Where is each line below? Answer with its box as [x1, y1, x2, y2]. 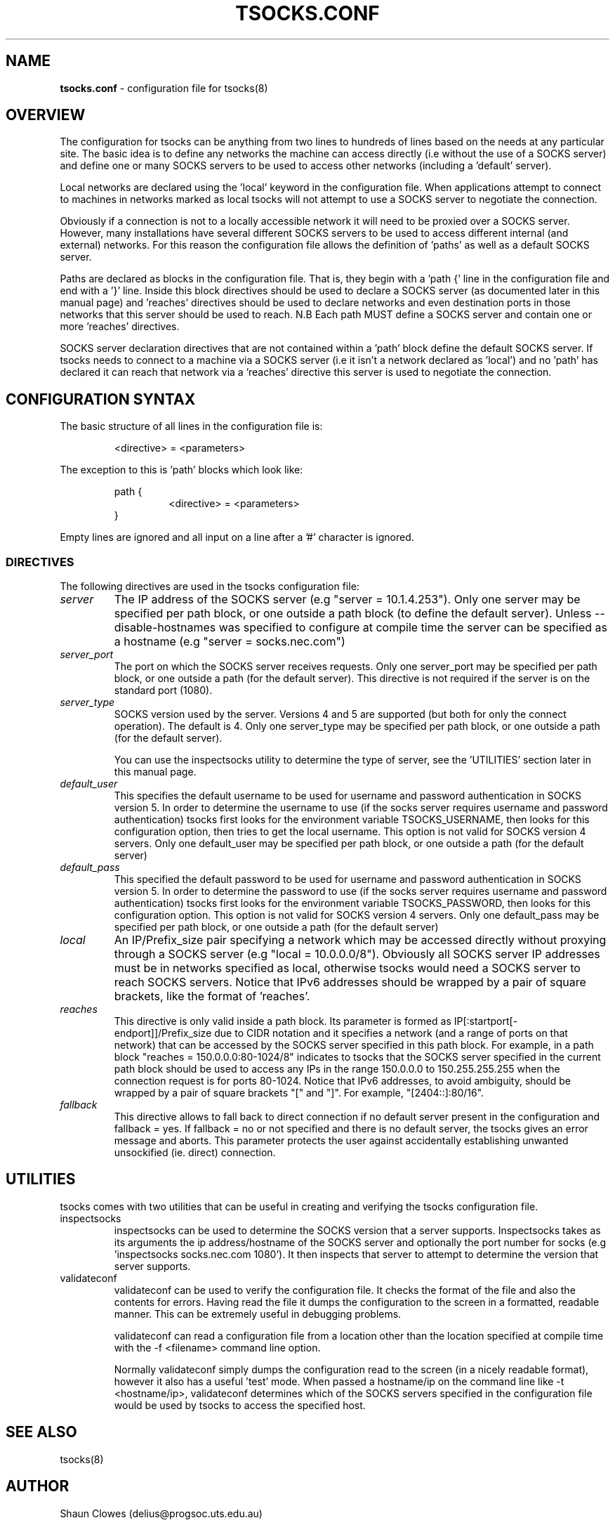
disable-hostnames [114, 620, 216, 635]
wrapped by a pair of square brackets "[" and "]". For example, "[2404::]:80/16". [114, 1087, 484, 1099]
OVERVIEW [6, 106, 86, 124]
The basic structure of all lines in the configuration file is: [60, 420, 323, 433]
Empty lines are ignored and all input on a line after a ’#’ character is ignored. [60, 531, 414, 544]
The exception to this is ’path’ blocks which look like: [60, 464, 303, 476]
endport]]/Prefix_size [114, 1027, 212, 1040]
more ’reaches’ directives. [60, 320, 180, 333]
